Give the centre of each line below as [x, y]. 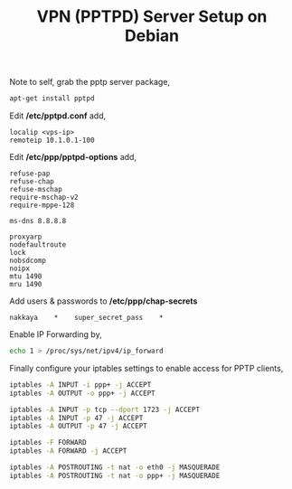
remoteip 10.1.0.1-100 [52, 141]
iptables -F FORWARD [48, 443]
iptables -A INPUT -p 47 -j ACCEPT [76, 418]
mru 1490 [26, 285]
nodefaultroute [38, 245]
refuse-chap [32, 182]
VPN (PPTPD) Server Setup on [152, 17]
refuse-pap [30, 174]
